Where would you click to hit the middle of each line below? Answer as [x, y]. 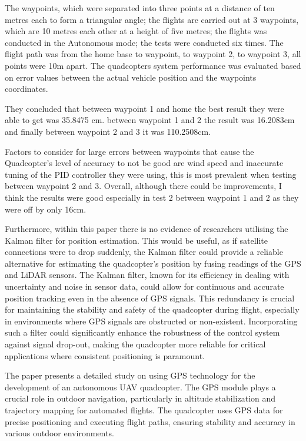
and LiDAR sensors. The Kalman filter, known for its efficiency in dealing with [147, 275]
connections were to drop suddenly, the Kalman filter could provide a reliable [144, 252]
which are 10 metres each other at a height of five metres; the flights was [136, 31]
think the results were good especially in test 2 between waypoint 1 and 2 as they [152, 197]
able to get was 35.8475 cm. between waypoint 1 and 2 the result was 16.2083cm [150, 120]
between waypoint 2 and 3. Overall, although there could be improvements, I [143, 186]
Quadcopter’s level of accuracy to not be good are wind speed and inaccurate [144, 163]
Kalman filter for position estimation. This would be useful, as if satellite [137, 240]
